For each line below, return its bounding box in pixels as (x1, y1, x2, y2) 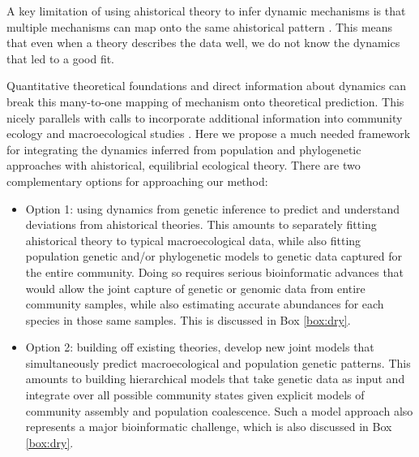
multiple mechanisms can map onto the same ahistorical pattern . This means (6, 18, 393, 35)
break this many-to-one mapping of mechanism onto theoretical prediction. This (6, 93, 404, 110)
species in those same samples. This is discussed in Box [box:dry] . (25, 311, 351, 328)
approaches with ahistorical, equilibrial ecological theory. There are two (6, 157, 361, 174)
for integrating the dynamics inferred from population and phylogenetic (6, 140, 361, 157)
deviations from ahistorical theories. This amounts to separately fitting (25, 216, 377, 233)
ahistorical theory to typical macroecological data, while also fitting (25, 231, 361, 248)
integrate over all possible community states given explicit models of (25, 386, 365, 403)
